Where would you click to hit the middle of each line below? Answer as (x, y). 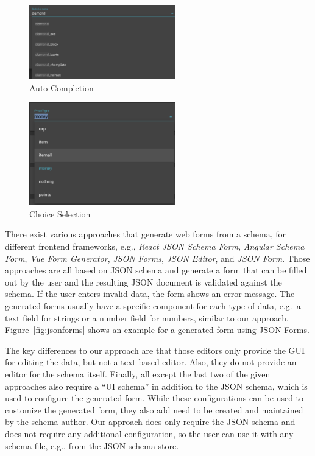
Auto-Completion (62, 87)
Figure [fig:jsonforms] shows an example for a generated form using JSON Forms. (157, 330)
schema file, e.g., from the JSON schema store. (92, 445)
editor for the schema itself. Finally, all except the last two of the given (138, 374)
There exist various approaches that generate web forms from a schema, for (146, 234)
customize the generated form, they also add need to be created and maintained (154, 409)
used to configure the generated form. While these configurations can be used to (154, 398)
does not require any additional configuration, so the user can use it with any (149, 433)
